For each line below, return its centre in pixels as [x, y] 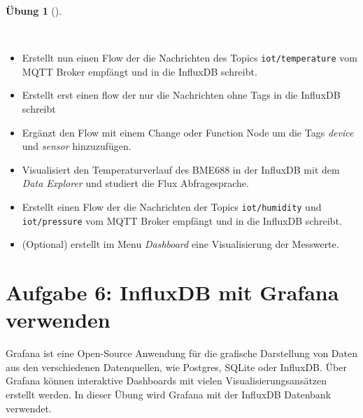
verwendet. [29, 408]
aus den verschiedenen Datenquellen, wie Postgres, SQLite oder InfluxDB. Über [176, 367]
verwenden [58, 320]
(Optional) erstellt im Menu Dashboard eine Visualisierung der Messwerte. [180, 244]
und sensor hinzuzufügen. [77, 146]
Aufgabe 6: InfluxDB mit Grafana [172, 292]
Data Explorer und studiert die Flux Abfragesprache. [135, 183]
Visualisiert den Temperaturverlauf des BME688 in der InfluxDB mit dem [181, 169]
